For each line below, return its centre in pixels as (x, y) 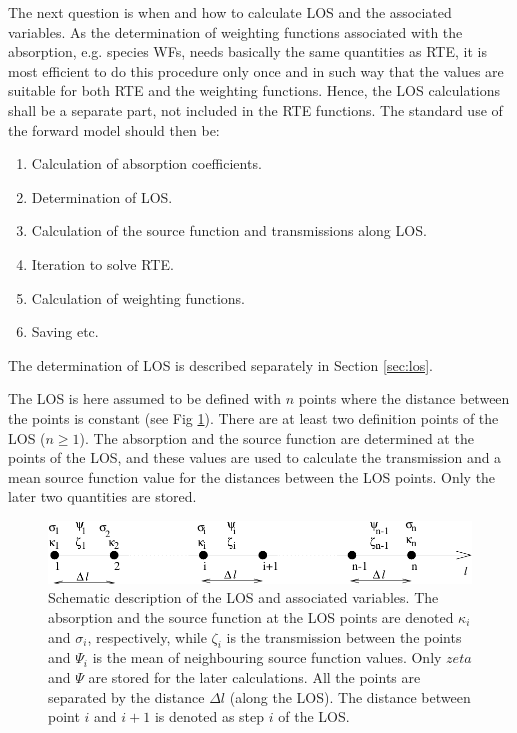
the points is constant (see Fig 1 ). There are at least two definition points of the (253, 417)
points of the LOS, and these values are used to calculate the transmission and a (255, 457)
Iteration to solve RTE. (102, 263)
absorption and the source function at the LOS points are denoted (251, 617)
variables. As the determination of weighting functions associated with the (235, 31)
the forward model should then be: (114, 129)
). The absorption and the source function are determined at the (276, 437)
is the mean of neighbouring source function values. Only (267, 657)
